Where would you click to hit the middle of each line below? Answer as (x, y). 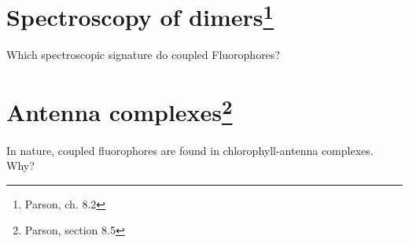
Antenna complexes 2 (120, 110)
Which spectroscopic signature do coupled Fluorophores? (143, 55)
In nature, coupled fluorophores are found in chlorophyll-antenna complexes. (190, 150)
